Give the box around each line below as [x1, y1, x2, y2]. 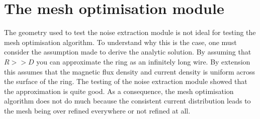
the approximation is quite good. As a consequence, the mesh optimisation [4, 85, 234, 96]
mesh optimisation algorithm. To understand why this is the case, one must [4, 36, 237, 47]
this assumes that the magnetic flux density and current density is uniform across [4, 66, 255, 76]
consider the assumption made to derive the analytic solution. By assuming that [4, 46, 251, 57]
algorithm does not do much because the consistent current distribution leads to [4, 95, 251, 106]
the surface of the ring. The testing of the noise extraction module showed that [4, 76, 247, 86]
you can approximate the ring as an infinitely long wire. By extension [36, 56, 250, 66]
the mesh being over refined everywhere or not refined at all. [4, 105, 191, 115]
